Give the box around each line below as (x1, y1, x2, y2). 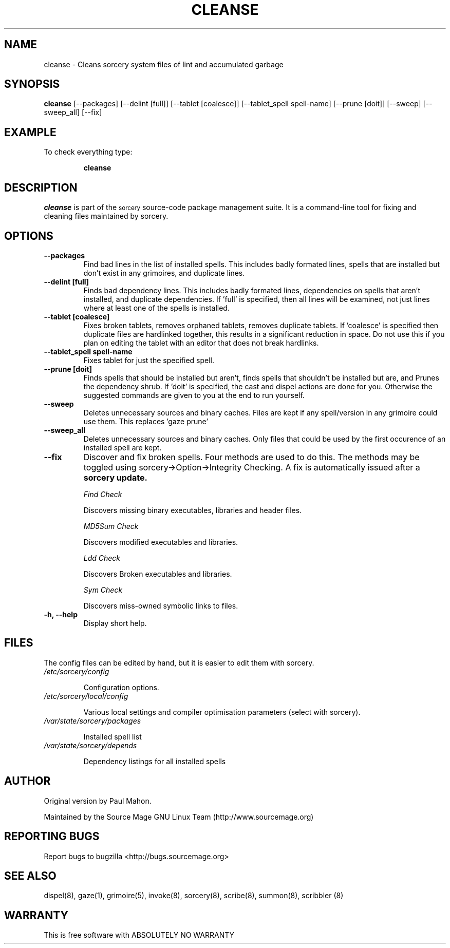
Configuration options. (83, 682, 159, 692)
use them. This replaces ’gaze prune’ (83, 416, 209, 426)
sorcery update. (83, 472, 147, 483)
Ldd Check (83, 553, 121, 562)
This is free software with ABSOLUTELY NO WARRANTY (44, 931, 235, 940)
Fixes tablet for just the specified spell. (83, 355, 215, 365)
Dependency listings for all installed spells (83, 756, 226, 766)
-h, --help (44, 610, 78, 619)
